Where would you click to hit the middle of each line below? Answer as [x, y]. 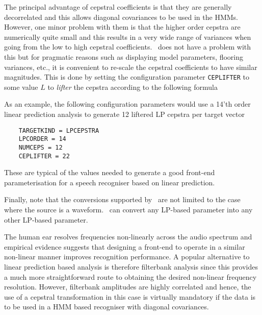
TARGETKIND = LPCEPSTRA [59, 130]
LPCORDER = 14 [42, 139]
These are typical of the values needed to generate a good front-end [110, 172]
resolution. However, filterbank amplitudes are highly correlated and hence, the [128, 287]
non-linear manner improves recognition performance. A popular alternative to [127, 257]
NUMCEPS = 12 [41, 147]
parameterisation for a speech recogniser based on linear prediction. [110, 182]
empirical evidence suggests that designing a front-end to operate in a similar [125, 246]
